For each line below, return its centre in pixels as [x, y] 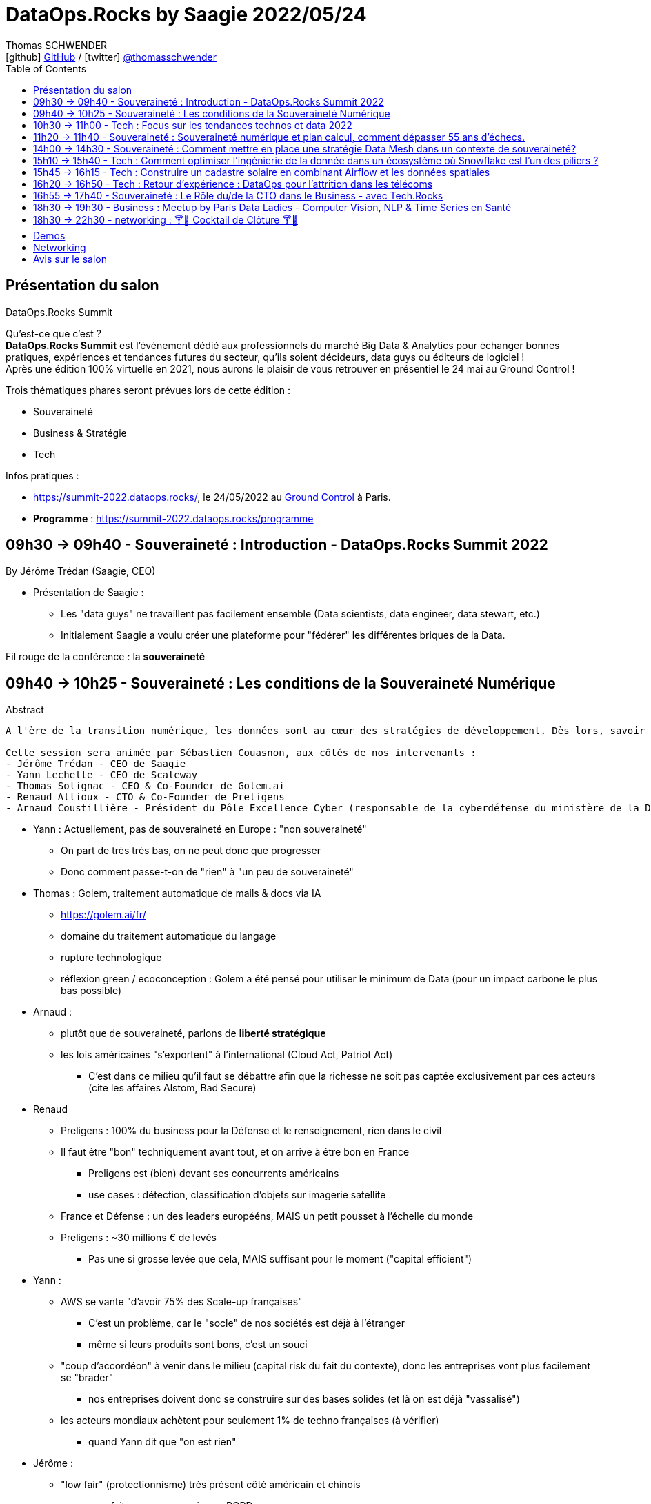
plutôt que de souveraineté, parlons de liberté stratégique [193, 1033]
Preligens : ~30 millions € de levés [139, 1238]
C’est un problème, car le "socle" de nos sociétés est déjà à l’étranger [247, 1323]
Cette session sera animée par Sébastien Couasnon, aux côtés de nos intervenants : [241, 753]
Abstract [25, 710]
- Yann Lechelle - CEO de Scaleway [102, 775]
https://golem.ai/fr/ [103, 915]
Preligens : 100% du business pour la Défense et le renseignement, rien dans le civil [251, 1131]
